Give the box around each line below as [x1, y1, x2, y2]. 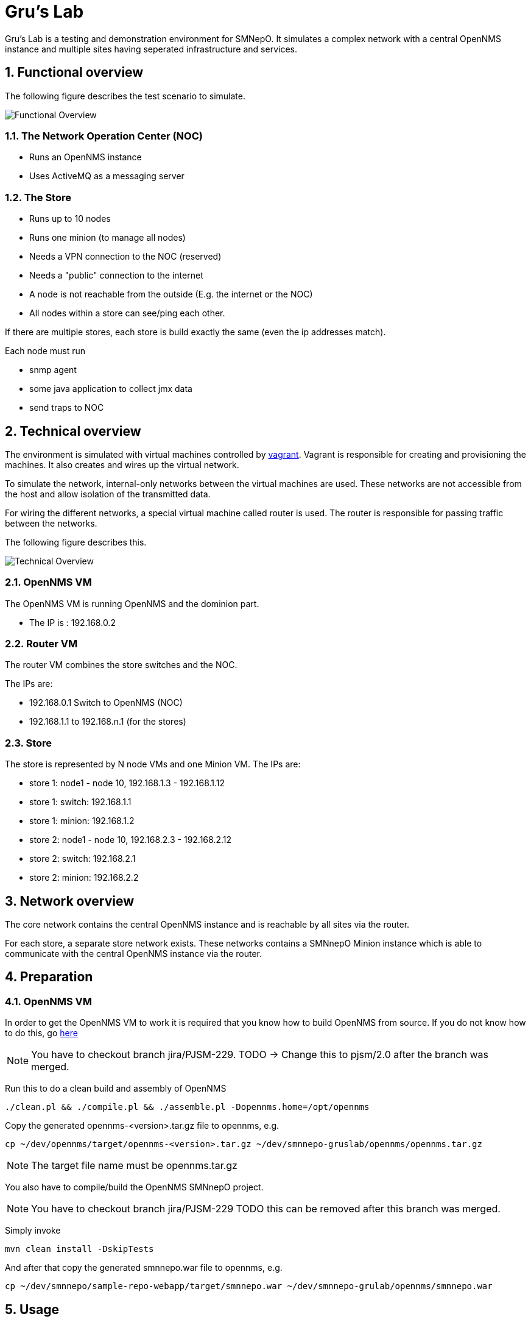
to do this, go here [5, 1028, 78, 1039]
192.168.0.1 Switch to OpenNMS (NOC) [29, 697, 183, 708]
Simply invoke [5, 1225, 61, 1236]
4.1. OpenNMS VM [5, 995, 92, 1007]
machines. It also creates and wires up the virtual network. [5, 459, 239, 470]
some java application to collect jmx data [29, 383, 192, 394]
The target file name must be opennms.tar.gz [31, 1159, 237, 1172]
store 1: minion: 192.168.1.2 [29, 816, 135, 826]
